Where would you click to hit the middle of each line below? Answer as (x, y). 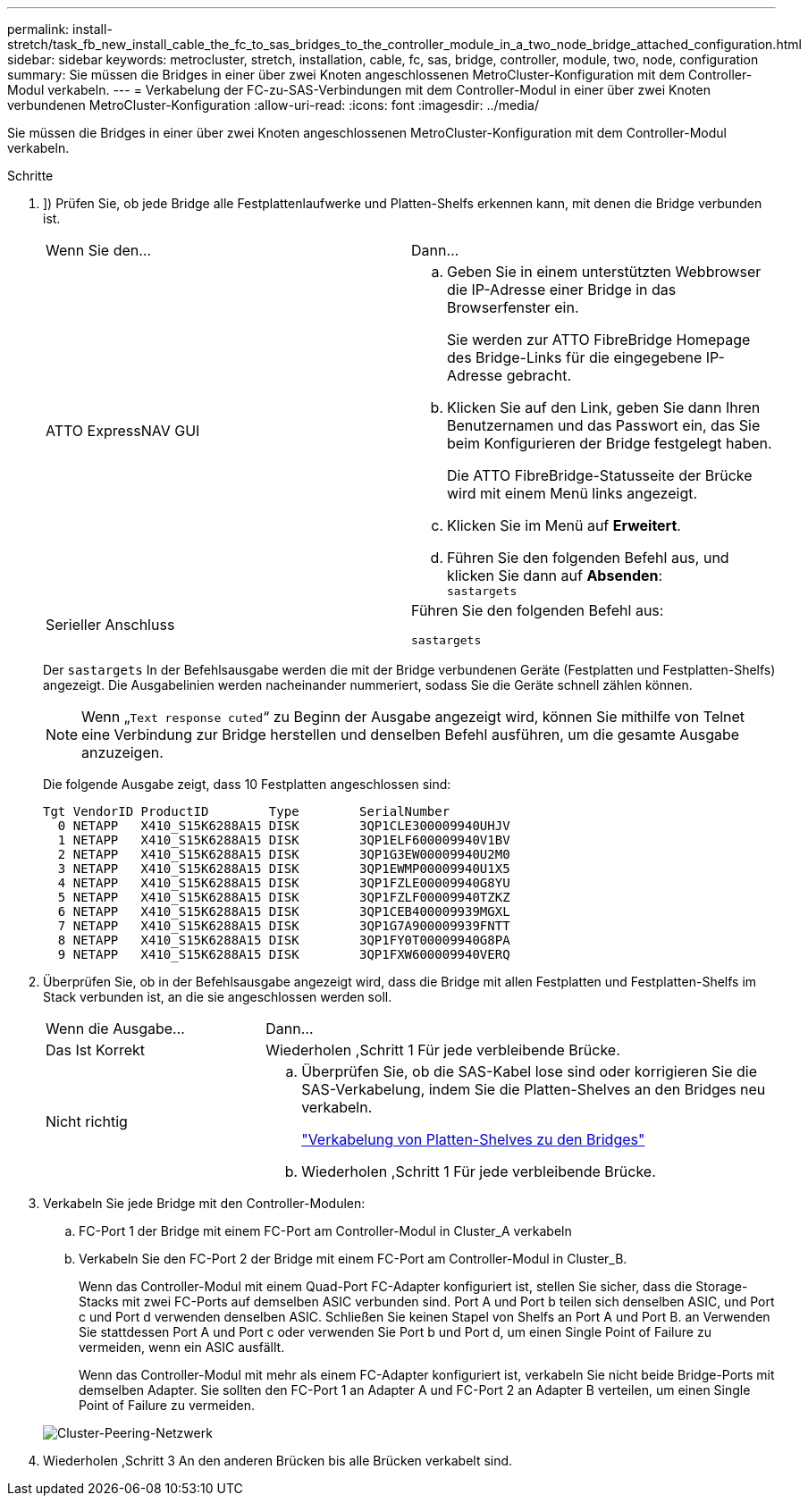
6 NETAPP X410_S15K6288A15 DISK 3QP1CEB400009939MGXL (284, 911)
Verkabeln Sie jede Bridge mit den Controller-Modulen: (204, 1203)
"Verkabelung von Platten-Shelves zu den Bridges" (473, 1139)
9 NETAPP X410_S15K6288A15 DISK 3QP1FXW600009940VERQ (284, 954)
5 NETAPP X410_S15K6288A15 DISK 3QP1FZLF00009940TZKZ (284, 897)
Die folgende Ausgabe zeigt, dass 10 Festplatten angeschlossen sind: (247, 784)
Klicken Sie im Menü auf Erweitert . (564, 525)
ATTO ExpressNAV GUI (123, 430)
